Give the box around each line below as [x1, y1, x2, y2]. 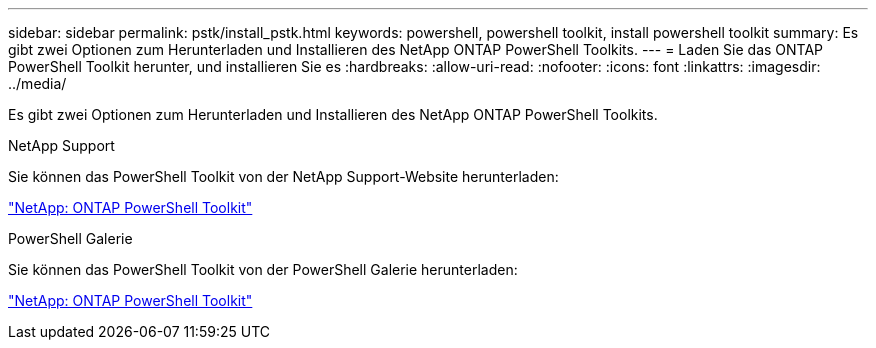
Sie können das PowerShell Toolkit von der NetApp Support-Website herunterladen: [8, 168, 559, 185]
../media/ [8, 75, 67, 92]
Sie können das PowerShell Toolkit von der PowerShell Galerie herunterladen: [8, 261, 518, 278]
